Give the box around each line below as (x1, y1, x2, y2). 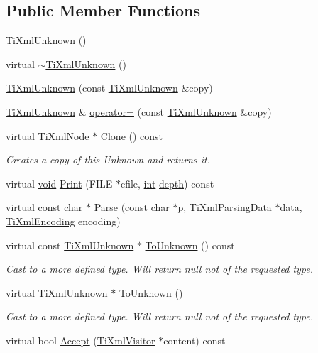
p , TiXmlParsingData (177, 200, 272, 214)
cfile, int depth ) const (120, 175, 214, 190)
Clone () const (100, 128, 163, 143)
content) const (163, 332, 226, 347)
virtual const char (6, 200, 83, 214)
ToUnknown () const (145, 237, 235, 252)
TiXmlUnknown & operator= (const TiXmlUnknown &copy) (6, 104, 272, 119)
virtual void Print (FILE (6, 175, 113, 190)
